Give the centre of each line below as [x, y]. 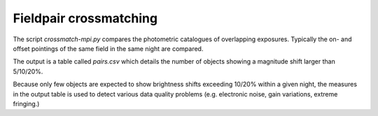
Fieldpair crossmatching [85, 18]
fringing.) [26, 103]
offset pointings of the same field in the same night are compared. [108, 48]
